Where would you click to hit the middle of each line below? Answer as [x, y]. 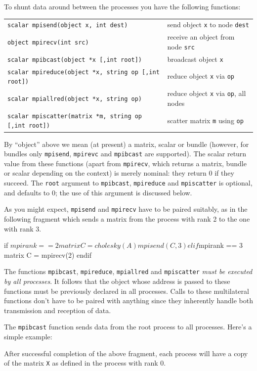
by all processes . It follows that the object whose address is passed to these [117, 281]
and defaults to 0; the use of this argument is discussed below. [98, 192]
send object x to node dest [208, 24]
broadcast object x [195, 59]
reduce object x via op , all [207, 93]
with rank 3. [23, 228]
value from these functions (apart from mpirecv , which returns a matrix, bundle [125, 163]
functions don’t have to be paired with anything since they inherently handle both [128, 301]
